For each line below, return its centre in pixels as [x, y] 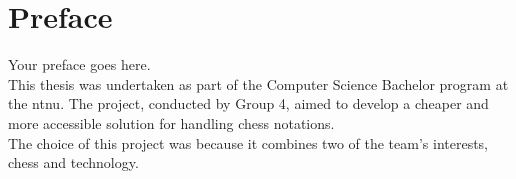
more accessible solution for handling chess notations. [171, 122]
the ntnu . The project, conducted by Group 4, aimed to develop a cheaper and [248, 103]
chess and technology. [73, 162]
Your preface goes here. [79, 64]
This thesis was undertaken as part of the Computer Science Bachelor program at [258, 83]
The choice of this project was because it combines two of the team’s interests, [248, 142]
